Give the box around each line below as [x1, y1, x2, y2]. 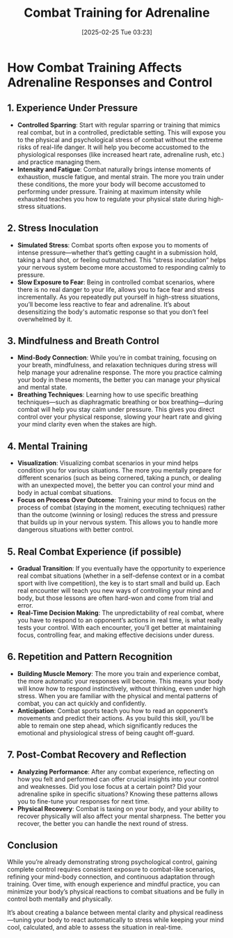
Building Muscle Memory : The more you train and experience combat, [17, 669, 220, 677]
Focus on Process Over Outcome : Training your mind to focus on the [17, 496, 217, 505]
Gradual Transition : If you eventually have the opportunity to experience [17, 564, 226, 572]
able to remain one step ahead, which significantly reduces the [17, 721, 198, 730]
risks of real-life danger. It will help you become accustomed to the [17, 143, 210, 151]
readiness [194, 908, 224, 917]
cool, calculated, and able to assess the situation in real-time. [7, 923, 183, 932]
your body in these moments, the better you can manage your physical [17, 376, 220, 384]
